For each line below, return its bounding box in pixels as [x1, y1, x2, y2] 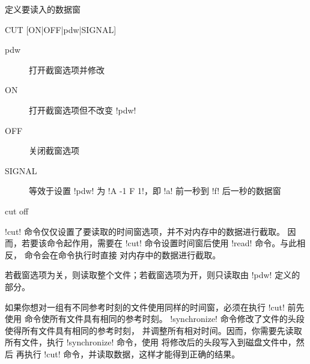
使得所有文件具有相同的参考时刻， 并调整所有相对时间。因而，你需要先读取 [5, 324, 302, 336]
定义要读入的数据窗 [5, 3, 81, 15]
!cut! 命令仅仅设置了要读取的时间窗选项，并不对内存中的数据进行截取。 [5, 225, 285, 237]
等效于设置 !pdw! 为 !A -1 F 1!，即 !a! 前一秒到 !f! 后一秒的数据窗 [29, 184, 281, 197]
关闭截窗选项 [29, 144, 79, 157]
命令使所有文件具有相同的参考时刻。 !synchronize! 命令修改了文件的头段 [24, 312, 305, 325]
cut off [5, 204, 29, 217]
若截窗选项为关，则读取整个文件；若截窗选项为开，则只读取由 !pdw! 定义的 [5, 268, 300, 281]
